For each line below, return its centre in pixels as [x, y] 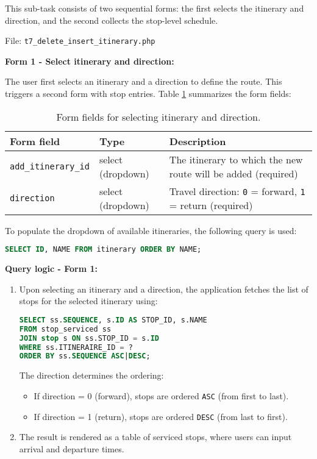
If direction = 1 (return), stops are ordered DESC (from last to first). [161, 416]
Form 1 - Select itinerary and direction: [90, 61]
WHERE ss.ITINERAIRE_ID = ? [76, 347]
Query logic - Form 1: [51, 269]
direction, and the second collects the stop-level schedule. [112, 20]
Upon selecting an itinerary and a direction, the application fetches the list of [164, 289]
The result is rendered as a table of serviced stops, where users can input [155, 437]
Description [198, 141]
